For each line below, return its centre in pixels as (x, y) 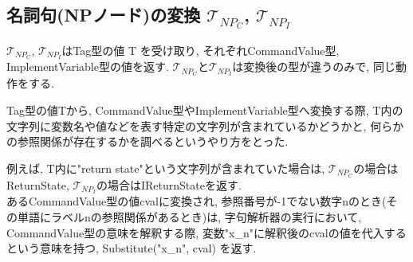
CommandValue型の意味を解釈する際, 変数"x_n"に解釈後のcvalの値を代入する (206, 232)
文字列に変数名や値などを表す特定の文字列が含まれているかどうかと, (187, 125)
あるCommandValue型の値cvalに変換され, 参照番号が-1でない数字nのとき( (197, 201)
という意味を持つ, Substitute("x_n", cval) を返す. (132, 248)
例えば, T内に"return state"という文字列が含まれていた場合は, (166, 168)
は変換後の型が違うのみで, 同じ (314, 66)
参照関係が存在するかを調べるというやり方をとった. (153, 141)
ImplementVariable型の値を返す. (88, 66)
